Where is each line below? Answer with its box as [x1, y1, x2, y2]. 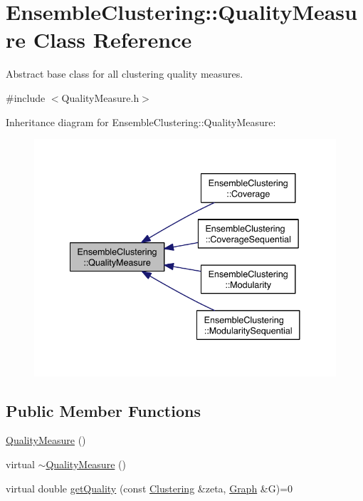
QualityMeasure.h [61, 90, 140, 105]
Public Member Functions [6, 399, 201, 421]
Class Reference [33, 25, 192, 54]
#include [6, 90, 46, 105]
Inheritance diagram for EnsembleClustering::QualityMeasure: [6, 114, 276, 129]
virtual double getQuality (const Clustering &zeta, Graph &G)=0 [6, 480, 293, 495]
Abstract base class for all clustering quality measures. [6, 66, 243, 81]
